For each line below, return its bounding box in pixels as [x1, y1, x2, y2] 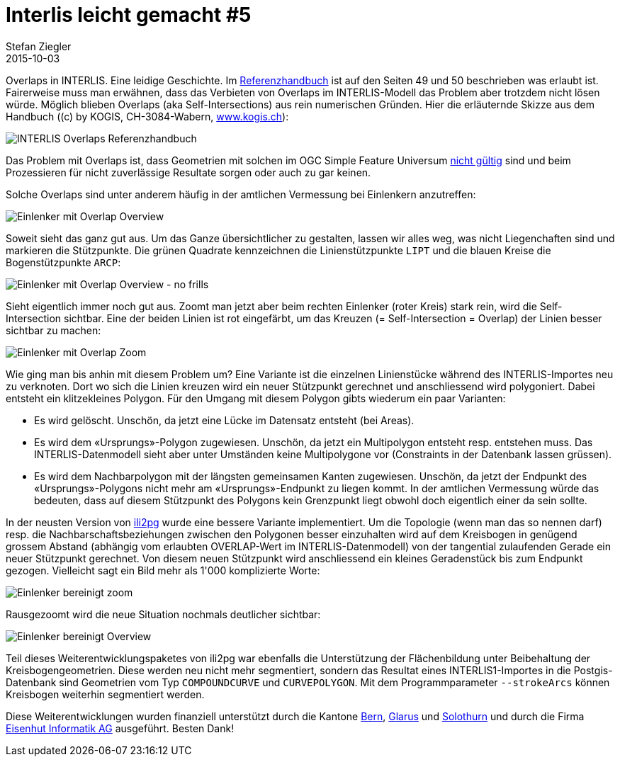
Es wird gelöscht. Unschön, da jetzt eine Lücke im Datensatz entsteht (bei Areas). [34, 414, 415, 426]
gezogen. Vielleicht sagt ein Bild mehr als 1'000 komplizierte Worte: [6, 564, 320, 576]
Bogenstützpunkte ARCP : [6, 256, 121, 268]
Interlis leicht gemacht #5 [6, 3, 252, 27]
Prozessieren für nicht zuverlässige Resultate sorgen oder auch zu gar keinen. [6, 166, 371, 178]
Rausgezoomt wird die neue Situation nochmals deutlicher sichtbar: [6, 608, 321, 620]
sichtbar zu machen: [6, 324, 101, 336]
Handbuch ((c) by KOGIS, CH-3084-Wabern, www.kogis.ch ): [6, 110, 289, 123]
